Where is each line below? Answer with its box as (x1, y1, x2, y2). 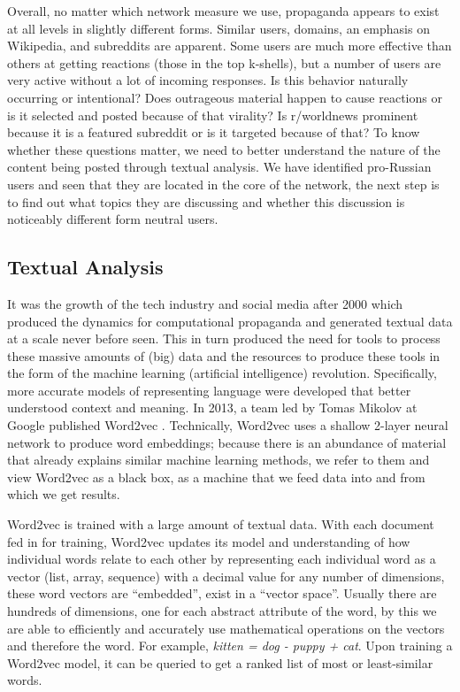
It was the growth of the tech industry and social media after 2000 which (7, 294, 403, 312)
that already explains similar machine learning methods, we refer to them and (7, 450, 430, 469)
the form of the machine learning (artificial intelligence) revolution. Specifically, (7, 364, 437, 382)
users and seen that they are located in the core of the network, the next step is (7, 174, 440, 193)
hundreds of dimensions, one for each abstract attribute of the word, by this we (7, 602, 437, 620)
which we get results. (7, 485, 120, 504)
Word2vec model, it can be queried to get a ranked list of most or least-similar (7, 653, 433, 672)
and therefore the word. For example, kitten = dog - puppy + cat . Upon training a (7, 636, 453, 655)
